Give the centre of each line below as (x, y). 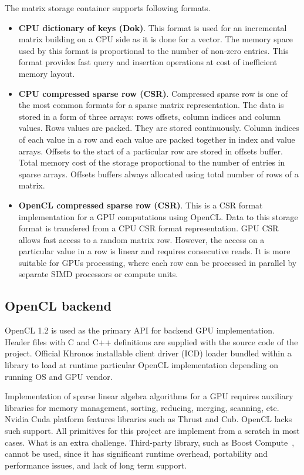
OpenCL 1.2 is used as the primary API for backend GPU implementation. (140, 330)
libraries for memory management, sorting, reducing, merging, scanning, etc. (142, 407)
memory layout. (47, 73)
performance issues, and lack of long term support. (96, 465)
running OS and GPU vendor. (59, 376)
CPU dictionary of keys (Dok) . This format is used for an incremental (153, 27)
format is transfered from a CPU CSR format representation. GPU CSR (148, 228)
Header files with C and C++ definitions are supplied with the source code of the (151, 341)
